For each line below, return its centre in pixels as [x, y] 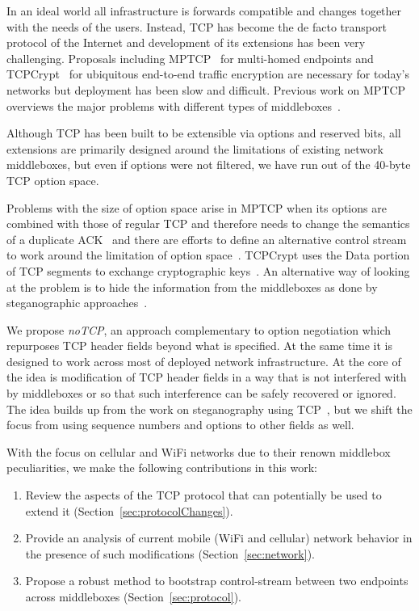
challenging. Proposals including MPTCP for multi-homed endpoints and [190, 58]
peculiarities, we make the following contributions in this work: [162, 468]
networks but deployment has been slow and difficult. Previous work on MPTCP [206, 89]
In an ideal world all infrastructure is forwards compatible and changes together [204, 11]
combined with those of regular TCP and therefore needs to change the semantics [208, 223]
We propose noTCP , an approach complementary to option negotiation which [199, 329]
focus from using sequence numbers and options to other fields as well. [180, 425]
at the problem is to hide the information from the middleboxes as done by [192, 287]
